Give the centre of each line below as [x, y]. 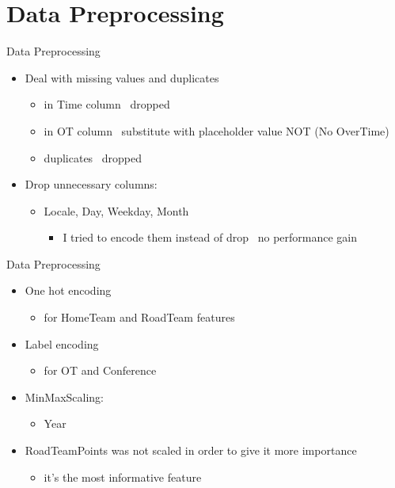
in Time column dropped [107, 104]
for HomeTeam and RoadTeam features [139, 317]
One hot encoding [68, 290]
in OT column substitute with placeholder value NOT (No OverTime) [216, 130]
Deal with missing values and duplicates [122, 77]
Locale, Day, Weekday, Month [116, 210]
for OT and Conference [100, 370]
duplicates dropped [93, 157]
